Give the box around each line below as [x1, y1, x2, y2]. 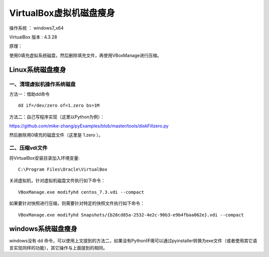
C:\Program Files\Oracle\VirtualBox [18, 166, 108, 172]
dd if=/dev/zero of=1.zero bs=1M [18, 103, 100, 108]
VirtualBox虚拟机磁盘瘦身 [9, 7, 116, 18]
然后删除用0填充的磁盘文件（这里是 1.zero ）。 [9, 132, 103, 138]
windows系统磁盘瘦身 [9, 225, 78, 233]
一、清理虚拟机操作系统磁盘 [9, 80, 76, 87]
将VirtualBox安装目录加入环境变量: [9, 155, 80, 161]
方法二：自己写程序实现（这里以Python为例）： [9, 114, 105, 120]
